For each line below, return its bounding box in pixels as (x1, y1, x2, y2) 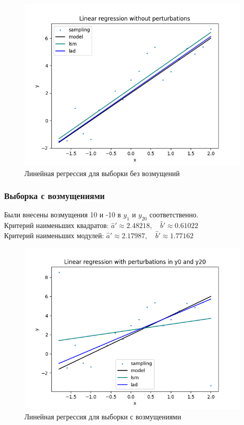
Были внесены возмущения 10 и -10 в (4, 209, 121, 220)
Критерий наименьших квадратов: (4, 220, 109, 231)
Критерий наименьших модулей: (4, 230, 104, 240)
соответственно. (149, 209, 199, 220)
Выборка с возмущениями (4, 189, 105, 202)
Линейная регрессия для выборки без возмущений (24, 167, 180, 178)
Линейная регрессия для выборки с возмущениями (24, 411, 181, 421)
